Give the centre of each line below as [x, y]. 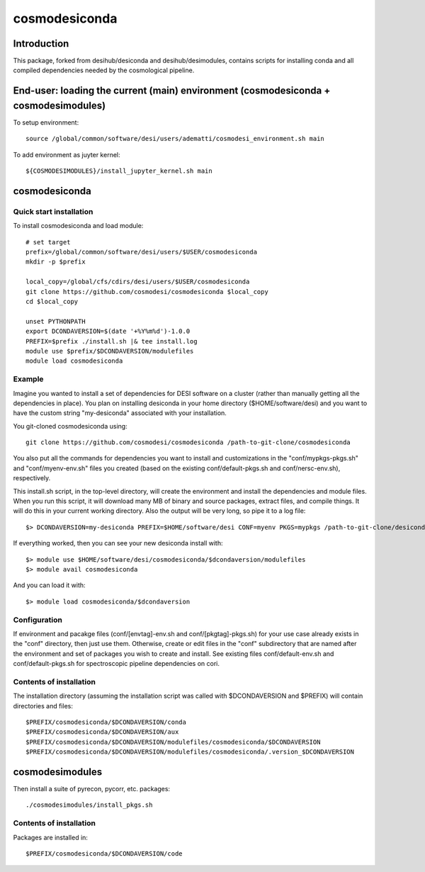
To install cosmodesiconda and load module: [78, 226]
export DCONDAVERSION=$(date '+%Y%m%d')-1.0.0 [108, 332]
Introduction [41, 44]
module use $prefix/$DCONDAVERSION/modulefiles [110, 351]
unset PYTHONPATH [56, 321]
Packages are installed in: [51, 837]
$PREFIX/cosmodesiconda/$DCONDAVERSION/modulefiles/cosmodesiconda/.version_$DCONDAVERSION [190, 752]
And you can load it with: [49, 585]
